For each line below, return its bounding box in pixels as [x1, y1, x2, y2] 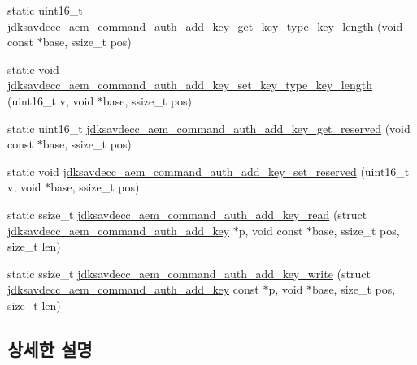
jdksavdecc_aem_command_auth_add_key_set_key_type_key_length [7, 76, 372, 93]
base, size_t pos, [312, 281, 396, 298]
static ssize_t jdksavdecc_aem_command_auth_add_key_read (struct [7, 205, 367, 222]
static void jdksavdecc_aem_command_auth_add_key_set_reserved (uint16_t [7, 162, 410, 179]
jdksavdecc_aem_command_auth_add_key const [7, 281, 259, 298]
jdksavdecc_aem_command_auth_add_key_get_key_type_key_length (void [7, 17, 403, 34]
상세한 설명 [7, 336, 93, 361]
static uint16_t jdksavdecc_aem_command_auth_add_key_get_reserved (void [7, 119, 410, 136]
